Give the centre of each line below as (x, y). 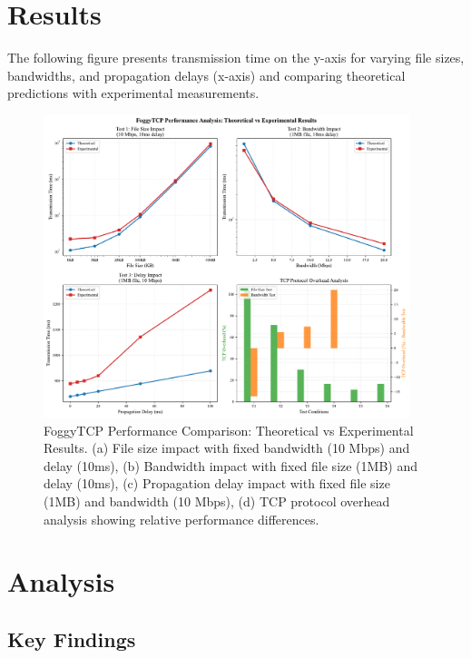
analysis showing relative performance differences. (182, 519)
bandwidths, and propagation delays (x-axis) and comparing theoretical (206, 75)
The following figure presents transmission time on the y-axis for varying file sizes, (236, 58)
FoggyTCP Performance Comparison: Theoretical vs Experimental (229, 430)
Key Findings (72, 639)
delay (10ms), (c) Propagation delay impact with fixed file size (217, 483)
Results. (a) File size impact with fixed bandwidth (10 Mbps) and (227, 448)
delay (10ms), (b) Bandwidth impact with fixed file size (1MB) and (231, 465)
